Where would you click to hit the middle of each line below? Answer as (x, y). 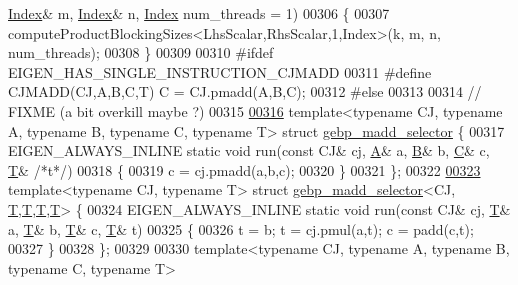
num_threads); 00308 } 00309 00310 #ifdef (141, 52)
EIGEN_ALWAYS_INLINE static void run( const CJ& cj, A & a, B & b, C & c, (249, 150)
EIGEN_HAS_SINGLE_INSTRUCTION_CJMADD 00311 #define (220, 71)
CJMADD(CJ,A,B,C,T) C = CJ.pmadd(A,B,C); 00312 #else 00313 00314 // (245, 91)
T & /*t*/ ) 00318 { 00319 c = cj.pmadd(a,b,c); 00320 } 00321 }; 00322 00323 (244, 169)
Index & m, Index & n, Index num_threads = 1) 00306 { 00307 (199, 13)
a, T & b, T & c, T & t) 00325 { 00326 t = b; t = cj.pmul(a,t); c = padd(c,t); (241, 228)
